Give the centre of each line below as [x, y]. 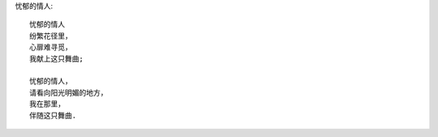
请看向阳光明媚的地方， [69, 92]
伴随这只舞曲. [53, 115]
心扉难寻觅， [51, 47]
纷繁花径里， [51, 36]
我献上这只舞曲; [57, 58]
